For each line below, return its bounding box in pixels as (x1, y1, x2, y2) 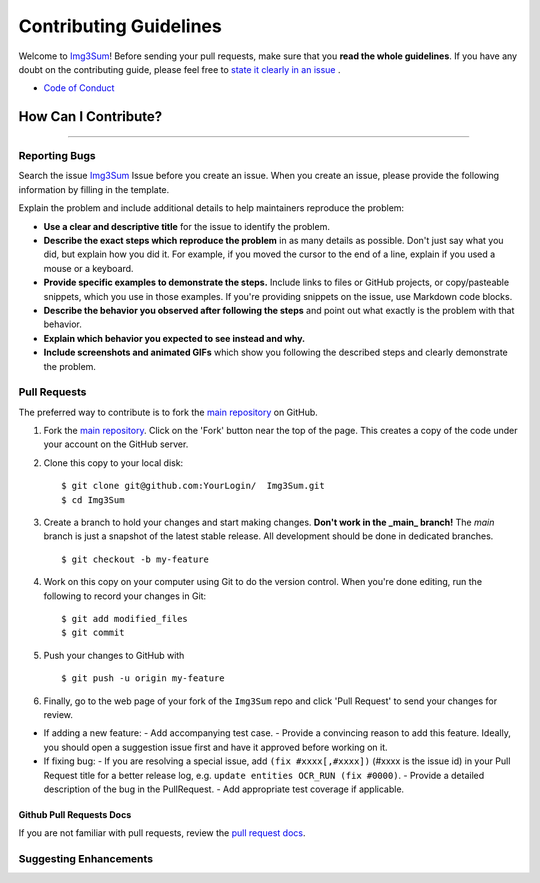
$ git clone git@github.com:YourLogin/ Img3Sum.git (61, 480, 325, 492)
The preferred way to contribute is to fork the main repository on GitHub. (18, 406, 319, 418)
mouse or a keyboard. (43, 262, 134, 274)
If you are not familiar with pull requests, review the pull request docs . (18, 827, 306, 839)
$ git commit (61, 627, 125, 639)
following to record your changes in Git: (43, 590, 207, 602)
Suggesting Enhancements (18, 852, 154, 866)
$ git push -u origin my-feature (61, 673, 225, 684)
